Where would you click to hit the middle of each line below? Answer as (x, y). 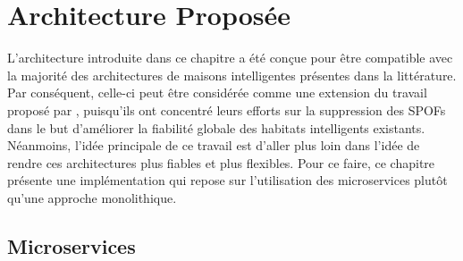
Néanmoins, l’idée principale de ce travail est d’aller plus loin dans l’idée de (214, 145)
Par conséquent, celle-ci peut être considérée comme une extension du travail (217, 93)
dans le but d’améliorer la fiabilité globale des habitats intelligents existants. (216, 127)
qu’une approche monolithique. (92, 197)
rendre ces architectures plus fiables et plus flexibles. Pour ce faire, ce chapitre (221, 162)
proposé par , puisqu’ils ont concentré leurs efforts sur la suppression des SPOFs (227, 109)
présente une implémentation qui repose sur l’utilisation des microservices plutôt (227, 180)
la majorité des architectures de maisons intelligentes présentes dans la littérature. (232, 75)
